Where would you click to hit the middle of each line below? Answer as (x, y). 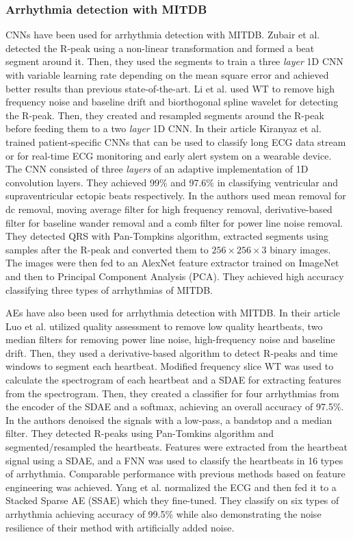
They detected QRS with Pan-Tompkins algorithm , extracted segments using (167, 236)
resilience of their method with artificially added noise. (120, 527)
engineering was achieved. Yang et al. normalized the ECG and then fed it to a (171, 487)
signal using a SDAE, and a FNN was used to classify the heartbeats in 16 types (174, 460)
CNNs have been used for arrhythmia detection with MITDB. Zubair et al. (163, 35)
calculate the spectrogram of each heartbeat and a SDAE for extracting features (173, 380)
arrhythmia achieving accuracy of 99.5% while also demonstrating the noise (164, 514)
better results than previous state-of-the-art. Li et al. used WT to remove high (170, 88)
